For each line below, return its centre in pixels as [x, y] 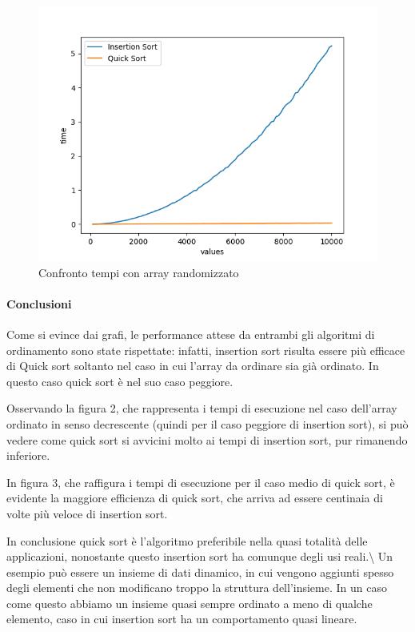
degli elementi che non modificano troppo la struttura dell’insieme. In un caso [197, 588]
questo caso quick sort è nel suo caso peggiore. [120, 381]
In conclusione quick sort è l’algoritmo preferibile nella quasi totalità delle [187, 540]
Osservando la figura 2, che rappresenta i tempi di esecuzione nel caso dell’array [202, 408]
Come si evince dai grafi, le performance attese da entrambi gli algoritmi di [191, 334]
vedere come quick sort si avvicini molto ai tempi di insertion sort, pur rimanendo [207, 439]
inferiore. [28, 455]
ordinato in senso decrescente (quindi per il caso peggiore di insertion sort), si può [207, 423]
